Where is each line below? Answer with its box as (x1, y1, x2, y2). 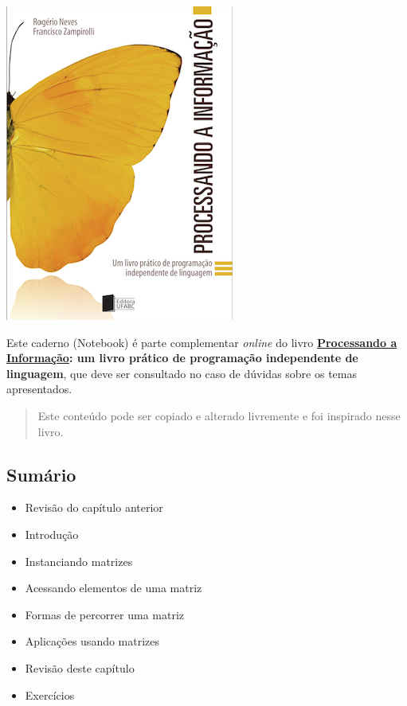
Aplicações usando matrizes (25, 633, 160, 649)
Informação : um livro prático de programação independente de (6, 349, 358, 366)
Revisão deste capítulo (25, 659, 135, 676)
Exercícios (25, 686, 75, 703)
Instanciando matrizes (25, 552, 133, 569)
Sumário (6, 462, 76, 486)
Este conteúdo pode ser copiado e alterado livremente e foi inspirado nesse (37, 407, 401, 423)
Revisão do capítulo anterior (25, 499, 163, 516)
